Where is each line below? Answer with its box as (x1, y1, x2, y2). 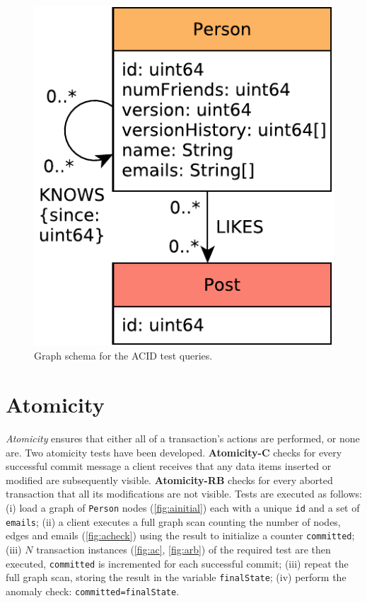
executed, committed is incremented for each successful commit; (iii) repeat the (6, 556, 349, 570)
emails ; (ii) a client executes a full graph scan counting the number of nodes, (6, 514, 341, 529)
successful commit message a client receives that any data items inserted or (6, 459, 332, 473)
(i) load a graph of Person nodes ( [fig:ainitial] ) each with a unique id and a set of (6, 500, 360, 515)
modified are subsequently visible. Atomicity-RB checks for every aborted (6, 472, 333, 487)
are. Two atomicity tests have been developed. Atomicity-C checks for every (6, 444, 342, 459)
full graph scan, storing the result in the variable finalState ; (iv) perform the (6, 570, 346, 585)
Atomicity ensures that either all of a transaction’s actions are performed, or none (6, 430, 360, 445)
